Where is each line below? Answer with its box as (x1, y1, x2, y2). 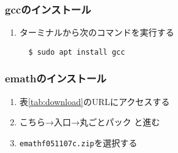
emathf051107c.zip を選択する (19, 136, 137, 149)
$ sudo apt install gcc (28, 47, 125, 57)
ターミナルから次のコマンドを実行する (19, 26, 174, 39)
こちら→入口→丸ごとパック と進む (19, 116, 160, 128)
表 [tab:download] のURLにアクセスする (19, 95, 170, 108)
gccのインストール (5, 1, 91, 17)
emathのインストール (5, 71, 107, 86)
